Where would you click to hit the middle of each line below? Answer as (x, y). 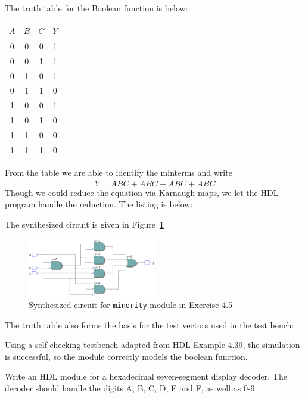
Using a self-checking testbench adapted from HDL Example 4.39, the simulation (152, 345)
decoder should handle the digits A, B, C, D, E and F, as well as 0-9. (131, 388)
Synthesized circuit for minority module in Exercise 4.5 (131, 305)
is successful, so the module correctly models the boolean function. (126, 356)
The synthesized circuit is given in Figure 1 (84, 224)
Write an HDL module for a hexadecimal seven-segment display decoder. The (146, 376)
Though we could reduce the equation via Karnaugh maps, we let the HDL (142, 192)
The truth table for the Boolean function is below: (97, 8)
